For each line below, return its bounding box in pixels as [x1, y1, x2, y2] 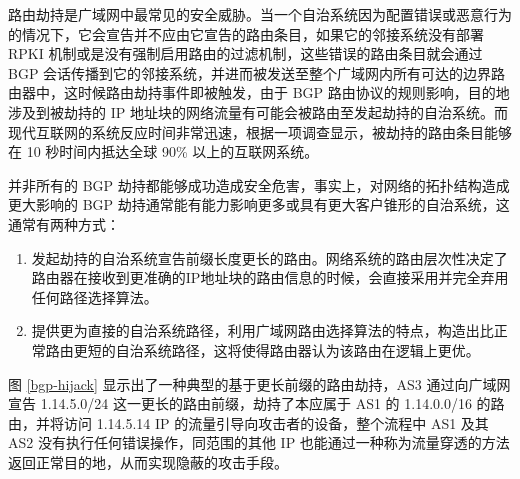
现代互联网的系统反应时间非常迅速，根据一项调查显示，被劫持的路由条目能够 [8, 121, 512, 142]
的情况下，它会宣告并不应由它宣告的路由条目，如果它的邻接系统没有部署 [8, 23, 484, 44]
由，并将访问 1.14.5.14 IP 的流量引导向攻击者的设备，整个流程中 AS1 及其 [8, 412, 489, 433]
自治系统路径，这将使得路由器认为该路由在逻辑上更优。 [115, 339, 480, 360]
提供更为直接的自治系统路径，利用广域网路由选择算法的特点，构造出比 [31, 320, 494, 341]
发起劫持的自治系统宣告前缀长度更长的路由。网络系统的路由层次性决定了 [31, 247, 508, 268]
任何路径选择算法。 [31, 286, 158, 307]
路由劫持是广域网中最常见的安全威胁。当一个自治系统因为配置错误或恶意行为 [8, 4, 512, 24]
